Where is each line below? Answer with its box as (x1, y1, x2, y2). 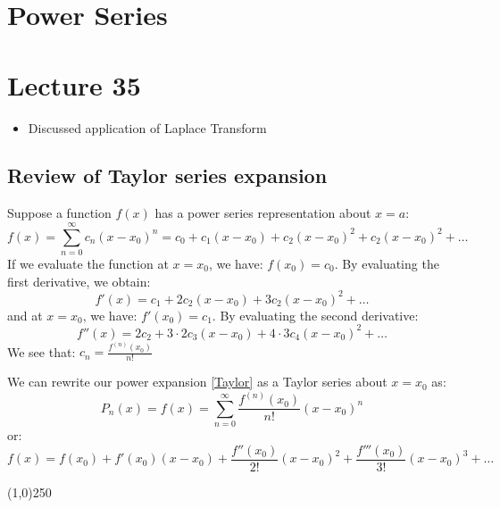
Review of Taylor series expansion (7, 162, 328, 189)
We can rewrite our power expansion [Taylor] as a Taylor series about (7, 372, 387, 391)
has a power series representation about (154, 204, 371, 222)
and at (7, 305, 43, 324)
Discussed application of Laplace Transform (28, 118, 267, 137)
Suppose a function (7, 204, 112, 222)
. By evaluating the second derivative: (212, 305, 419, 324)
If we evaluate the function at (7, 254, 169, 273)
